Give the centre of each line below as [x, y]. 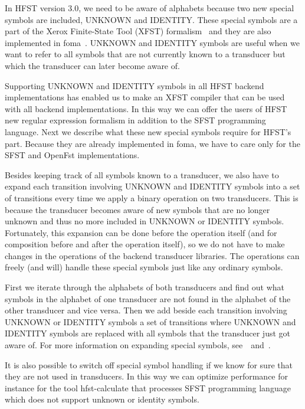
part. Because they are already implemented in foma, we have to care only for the [152, 143]
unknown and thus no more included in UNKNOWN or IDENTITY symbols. [145, 221]
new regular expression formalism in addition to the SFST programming [135, 120]
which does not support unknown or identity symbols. [102, 399]
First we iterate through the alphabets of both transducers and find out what [145, 287]
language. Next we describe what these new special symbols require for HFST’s [148, 131]
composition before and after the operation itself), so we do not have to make [145, 244]
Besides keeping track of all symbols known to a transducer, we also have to [142, 174]
